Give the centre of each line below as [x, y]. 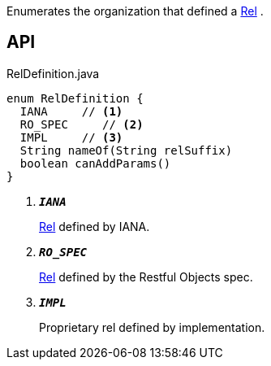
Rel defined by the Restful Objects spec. [146, 277]
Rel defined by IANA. [95, 226]
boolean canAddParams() [95, 163]
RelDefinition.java [53, 73]
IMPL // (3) [71, 137]
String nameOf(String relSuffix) [126, 150]
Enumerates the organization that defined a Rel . [135, 11]
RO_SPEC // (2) [82, 124]
